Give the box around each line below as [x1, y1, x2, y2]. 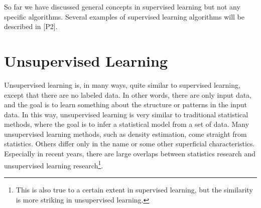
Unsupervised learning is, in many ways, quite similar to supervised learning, [4, 79, 240, 90]
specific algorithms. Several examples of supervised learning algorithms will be [4, 11, 244, 22]
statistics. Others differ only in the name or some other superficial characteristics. [4, 138, 255, 149]
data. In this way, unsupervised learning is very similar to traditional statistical [4, 109, 248, 119]
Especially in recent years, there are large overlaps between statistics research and [4, 148, 256, 159]
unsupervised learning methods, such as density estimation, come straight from [4, 128, 247, 139]
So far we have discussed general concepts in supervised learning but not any [4, 2, 240, 12]
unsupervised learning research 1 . [4, 158, 103, 170]
